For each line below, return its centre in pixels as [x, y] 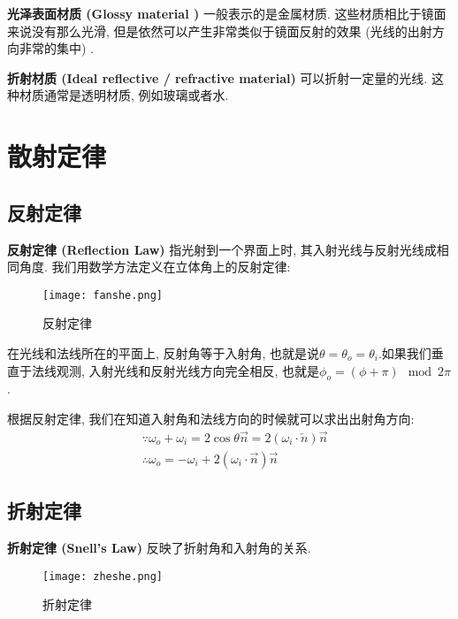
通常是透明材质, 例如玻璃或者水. [136, 95]
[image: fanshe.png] [103, 295]
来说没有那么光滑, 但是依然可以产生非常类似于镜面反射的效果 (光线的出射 [220, 31]
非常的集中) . [56, 48]
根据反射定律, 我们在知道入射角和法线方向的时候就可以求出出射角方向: [211, 418]
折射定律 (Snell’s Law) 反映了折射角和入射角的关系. [159, 548]
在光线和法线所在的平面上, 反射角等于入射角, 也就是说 [164, 352]
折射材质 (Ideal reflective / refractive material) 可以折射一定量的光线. [218, 77]
